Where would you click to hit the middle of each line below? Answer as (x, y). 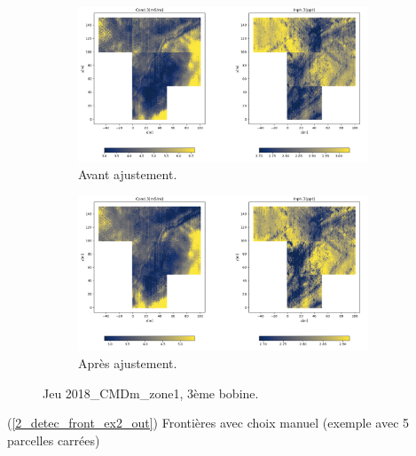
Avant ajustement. (128, 174)
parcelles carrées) (54, 440)
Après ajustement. (128, 362)
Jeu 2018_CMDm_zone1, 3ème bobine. (151, 393)
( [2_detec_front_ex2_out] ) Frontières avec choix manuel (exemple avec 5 (208, 423)
